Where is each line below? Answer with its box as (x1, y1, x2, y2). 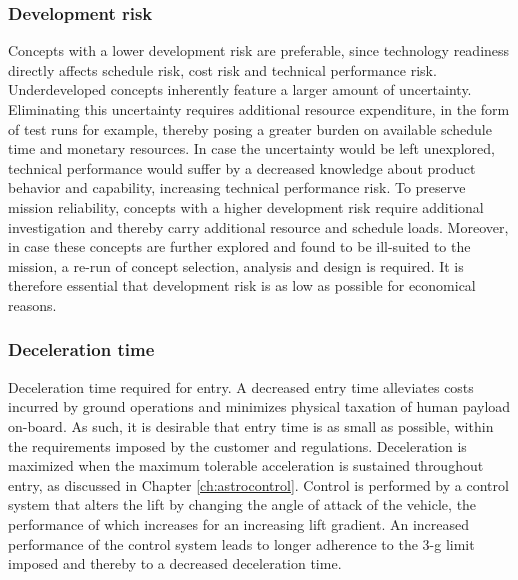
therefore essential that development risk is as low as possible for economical (8, 275, 476, 296)
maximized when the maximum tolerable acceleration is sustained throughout (8, 455, 484, 476)
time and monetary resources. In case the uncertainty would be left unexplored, (8, 138, 495, 159)
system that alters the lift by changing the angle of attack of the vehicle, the (8, 494, 477, 515)
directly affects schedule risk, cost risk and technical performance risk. (8, 59, 437, 80)
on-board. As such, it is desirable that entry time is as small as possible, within (8, 415, 494, 436)
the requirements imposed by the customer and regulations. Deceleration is (8, 435, 467, 456)
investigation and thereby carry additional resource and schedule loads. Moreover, (8, 216, 509, 237)
